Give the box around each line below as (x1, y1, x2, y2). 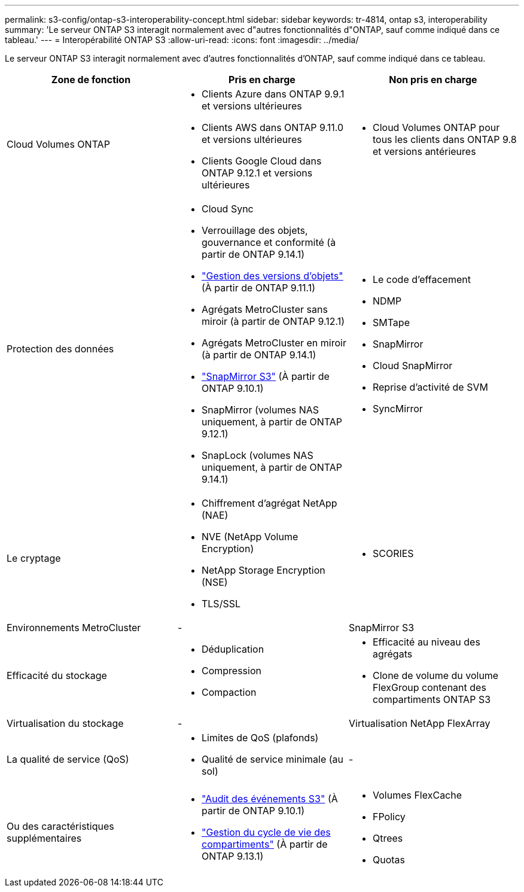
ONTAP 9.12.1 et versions (201, 167, 313, 179)
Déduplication (201, 643, 264, 655)
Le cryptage (7, 552, 61, 564)
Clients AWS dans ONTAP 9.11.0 (201, 121, 344, 133)
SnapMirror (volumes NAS (201, 404, 319, 416)
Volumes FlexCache (372, 789, 462, 801)
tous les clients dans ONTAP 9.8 (372, 133, 517, 145)
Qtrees (372, 832, 403, 844)
